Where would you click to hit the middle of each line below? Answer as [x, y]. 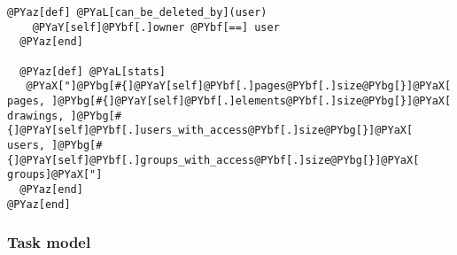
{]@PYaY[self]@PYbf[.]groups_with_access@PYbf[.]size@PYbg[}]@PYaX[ [213, 160]
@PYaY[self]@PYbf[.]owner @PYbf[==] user [156, 27]
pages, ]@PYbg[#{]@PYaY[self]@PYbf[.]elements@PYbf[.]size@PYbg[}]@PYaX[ [229, 100]
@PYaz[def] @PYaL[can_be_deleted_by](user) [137, 12]
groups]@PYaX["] [55, 175]
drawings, [36, 116]
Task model [49, 242]
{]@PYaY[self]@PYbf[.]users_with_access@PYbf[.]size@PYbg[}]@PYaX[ [210, 131]
